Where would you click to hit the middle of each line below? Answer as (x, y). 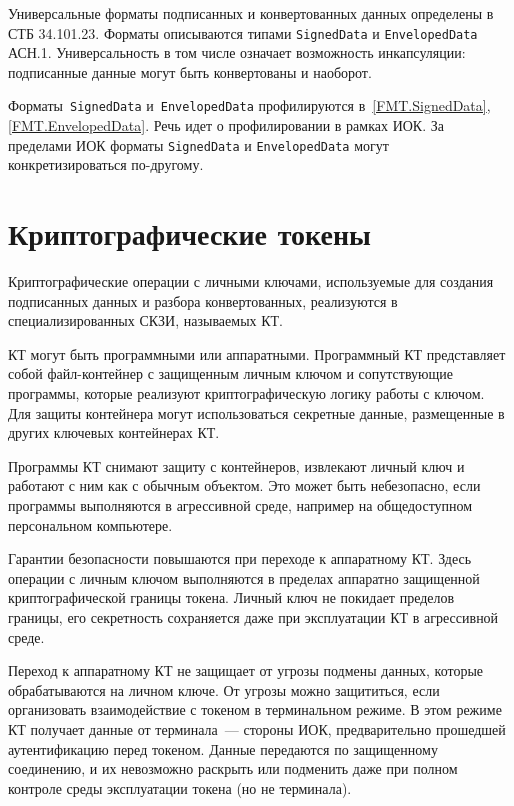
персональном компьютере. (90, 524)
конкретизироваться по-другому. (106, 164)
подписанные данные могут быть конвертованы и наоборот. (190, 71)
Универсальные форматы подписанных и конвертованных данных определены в (251, 13)
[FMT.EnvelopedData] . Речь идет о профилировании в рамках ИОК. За (226, 125)
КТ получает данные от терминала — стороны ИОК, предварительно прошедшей (257, 728)
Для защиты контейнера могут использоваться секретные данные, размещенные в (256, 412)
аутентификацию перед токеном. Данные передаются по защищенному (223, 748)
